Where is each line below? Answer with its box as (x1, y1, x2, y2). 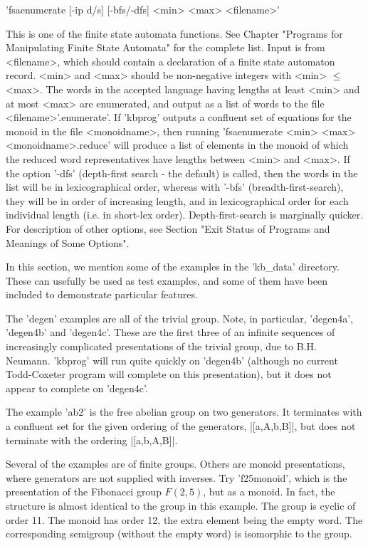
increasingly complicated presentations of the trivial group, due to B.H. (6, 339, 317, 354)
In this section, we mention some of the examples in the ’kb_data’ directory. (6, 259, 340, 274)
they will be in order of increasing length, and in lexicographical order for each (6, 193, 349, 208)
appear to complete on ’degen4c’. (6, 380, 148, 395)
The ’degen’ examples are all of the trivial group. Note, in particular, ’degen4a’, (6, 310, 353, 325)
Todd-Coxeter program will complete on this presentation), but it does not (6, 367, 332, 382)
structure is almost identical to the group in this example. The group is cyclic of (6, 498, 356, 513)
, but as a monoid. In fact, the (203, 484, 335, 499)
